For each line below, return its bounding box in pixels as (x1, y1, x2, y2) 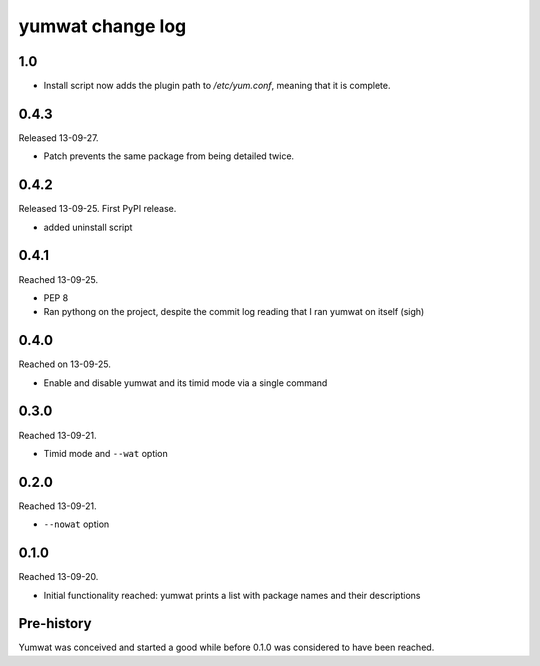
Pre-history (18, 615, 92, 632)
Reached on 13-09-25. (18, 358, 112, 370)
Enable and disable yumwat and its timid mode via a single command (43, 376, 328, 389)
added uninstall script (43, 221, 133, 233)
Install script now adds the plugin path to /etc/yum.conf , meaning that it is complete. (43, 80, 391, 92)
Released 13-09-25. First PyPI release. (18, 203, 177, 215)
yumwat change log (18, 15, 187, 37)
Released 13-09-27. (18, 131, 99, 144)
